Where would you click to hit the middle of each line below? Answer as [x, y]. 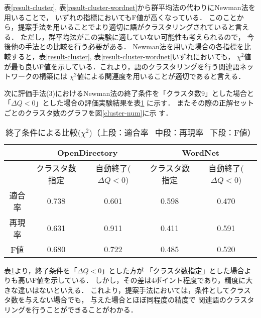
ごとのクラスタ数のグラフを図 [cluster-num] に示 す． [88, 112]
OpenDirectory [88, 152]
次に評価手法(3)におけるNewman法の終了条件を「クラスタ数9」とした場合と [129, 93]
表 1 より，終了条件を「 [41, 270]
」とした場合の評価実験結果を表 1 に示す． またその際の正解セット [145, 103]
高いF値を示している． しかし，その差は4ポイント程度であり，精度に [132, 280]
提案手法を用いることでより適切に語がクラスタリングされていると [126, 27]
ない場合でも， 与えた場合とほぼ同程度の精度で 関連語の [133, 300]
